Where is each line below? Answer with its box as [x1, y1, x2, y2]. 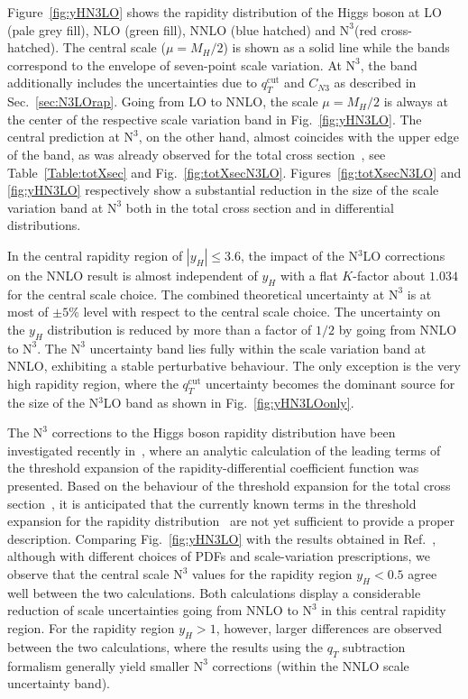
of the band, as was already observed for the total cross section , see [7, 144, 386, 163]
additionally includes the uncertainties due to [7, 73, 258, 92]
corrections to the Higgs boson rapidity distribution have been [51, 423, 396, 442]
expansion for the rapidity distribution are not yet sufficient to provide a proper [7, 511, 455, 530]
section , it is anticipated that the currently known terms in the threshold [7, 493, 417, 512]
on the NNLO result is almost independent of [7, 265, 258, 284]
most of [7, 302, 49, 321]
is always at [383, 92, 448, 111]
